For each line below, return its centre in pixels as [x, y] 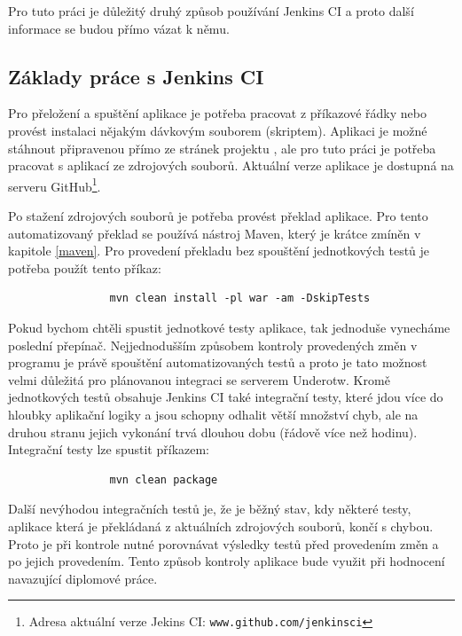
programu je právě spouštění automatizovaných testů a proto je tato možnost [218, 362]
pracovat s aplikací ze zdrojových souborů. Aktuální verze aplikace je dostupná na [231, 165]
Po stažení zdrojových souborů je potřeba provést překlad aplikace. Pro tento [218, 216]
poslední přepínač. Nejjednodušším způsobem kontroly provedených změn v [213, 345]
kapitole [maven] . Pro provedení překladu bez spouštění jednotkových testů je [219, 251]
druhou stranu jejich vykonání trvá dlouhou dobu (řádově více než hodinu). [213, 432]
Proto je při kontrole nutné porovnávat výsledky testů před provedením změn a [223, 543]
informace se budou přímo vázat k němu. [119, 28]
